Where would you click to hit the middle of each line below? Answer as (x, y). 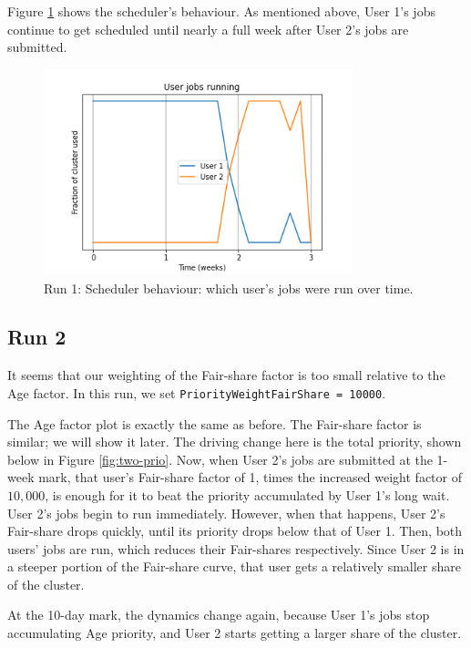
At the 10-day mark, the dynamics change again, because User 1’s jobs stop (219, 615)
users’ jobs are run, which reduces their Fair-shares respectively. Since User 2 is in (236, 548)
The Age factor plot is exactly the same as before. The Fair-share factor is (215, 423)
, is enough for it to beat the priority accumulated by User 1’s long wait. (247, 494)
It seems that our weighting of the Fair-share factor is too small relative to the (226, 375)
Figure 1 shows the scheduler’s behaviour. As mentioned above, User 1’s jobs (221, 11)
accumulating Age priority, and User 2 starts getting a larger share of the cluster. (235, 633)
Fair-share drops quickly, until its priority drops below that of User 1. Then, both (235, 531)
